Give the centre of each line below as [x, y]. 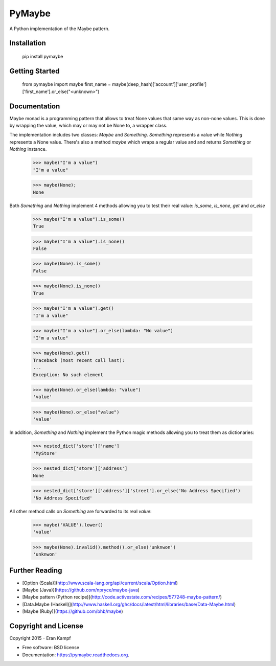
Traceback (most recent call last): [79, 360]
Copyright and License [47, 626]
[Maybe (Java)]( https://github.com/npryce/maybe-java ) [81, 590]
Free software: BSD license [51, 648]
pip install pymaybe [43, 56]
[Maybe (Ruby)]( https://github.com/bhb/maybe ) [73, 611]
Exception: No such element [68, 375]
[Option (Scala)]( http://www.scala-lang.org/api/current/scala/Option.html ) [100, 583]
